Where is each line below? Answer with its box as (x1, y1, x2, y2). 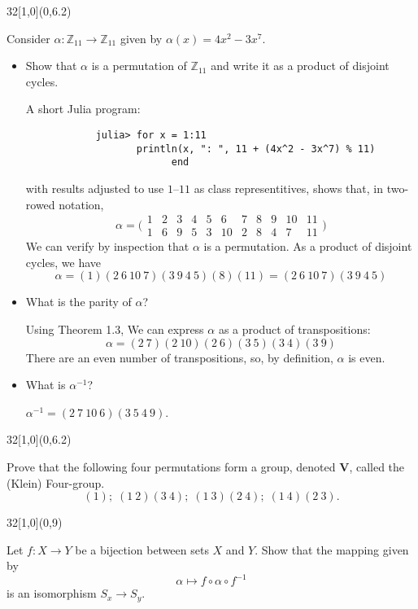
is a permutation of (91, 57, 187, 74)
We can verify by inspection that (25, 238, 189, 255)
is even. (348, 348, 385, 366)
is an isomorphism (7, 585, 97, 602)
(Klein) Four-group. (7, 474, 105, 491)
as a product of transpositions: (218, 320, 371, 337)
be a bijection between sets (75, 541, 209, 558)
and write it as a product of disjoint (211, 57, 390, 74)
